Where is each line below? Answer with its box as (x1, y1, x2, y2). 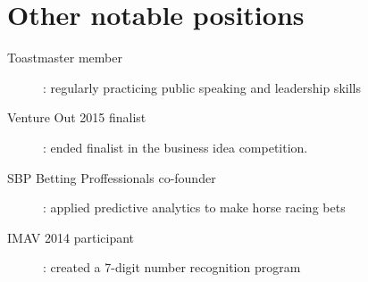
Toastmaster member (7, 48, 122, 67)
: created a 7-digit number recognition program (43, 258, 301, 277)
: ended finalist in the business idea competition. (43, 137, 308, 156)
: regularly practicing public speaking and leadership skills (43, 78, 361, 96)
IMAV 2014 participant (7, 228, 135, 246)
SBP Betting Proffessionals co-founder (7, 168, 216, 187)
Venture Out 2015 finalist (7, 108, 146, 127)
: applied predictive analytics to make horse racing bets (43, 198, 346, 217)
